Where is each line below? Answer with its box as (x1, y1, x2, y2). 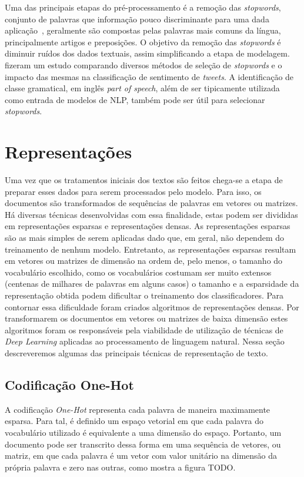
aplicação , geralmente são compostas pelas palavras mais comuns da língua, (5, 24, 281, 37)
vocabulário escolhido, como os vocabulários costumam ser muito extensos (5, 266, 272, 278)
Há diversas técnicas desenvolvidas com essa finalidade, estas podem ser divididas (5, 208, 298, 220)
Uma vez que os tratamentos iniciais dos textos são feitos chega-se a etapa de (5, 174, 283, 186)
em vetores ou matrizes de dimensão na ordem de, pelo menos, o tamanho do (5, 254, 283, 267)
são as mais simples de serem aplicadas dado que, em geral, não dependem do (5, 231, 284, 244)
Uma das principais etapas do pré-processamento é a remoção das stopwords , (5, 1, 281, 13)
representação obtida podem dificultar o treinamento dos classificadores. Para (5, 289, 284, 301)
